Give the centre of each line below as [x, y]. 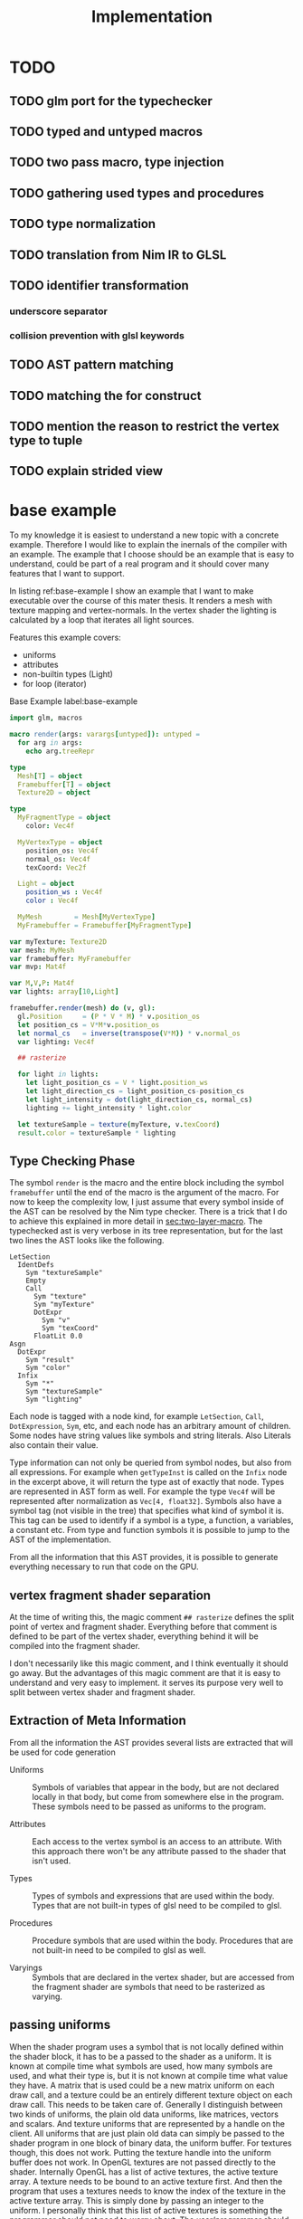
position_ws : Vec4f [64, 892]
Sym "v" [56, 1320]
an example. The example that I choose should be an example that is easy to [152, 555]
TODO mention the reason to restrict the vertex [145, 426]
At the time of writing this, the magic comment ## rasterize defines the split [152, 1617]
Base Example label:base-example [74, 701]
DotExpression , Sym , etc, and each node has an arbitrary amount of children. [150, 1426]
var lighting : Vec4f [56, 1042]
